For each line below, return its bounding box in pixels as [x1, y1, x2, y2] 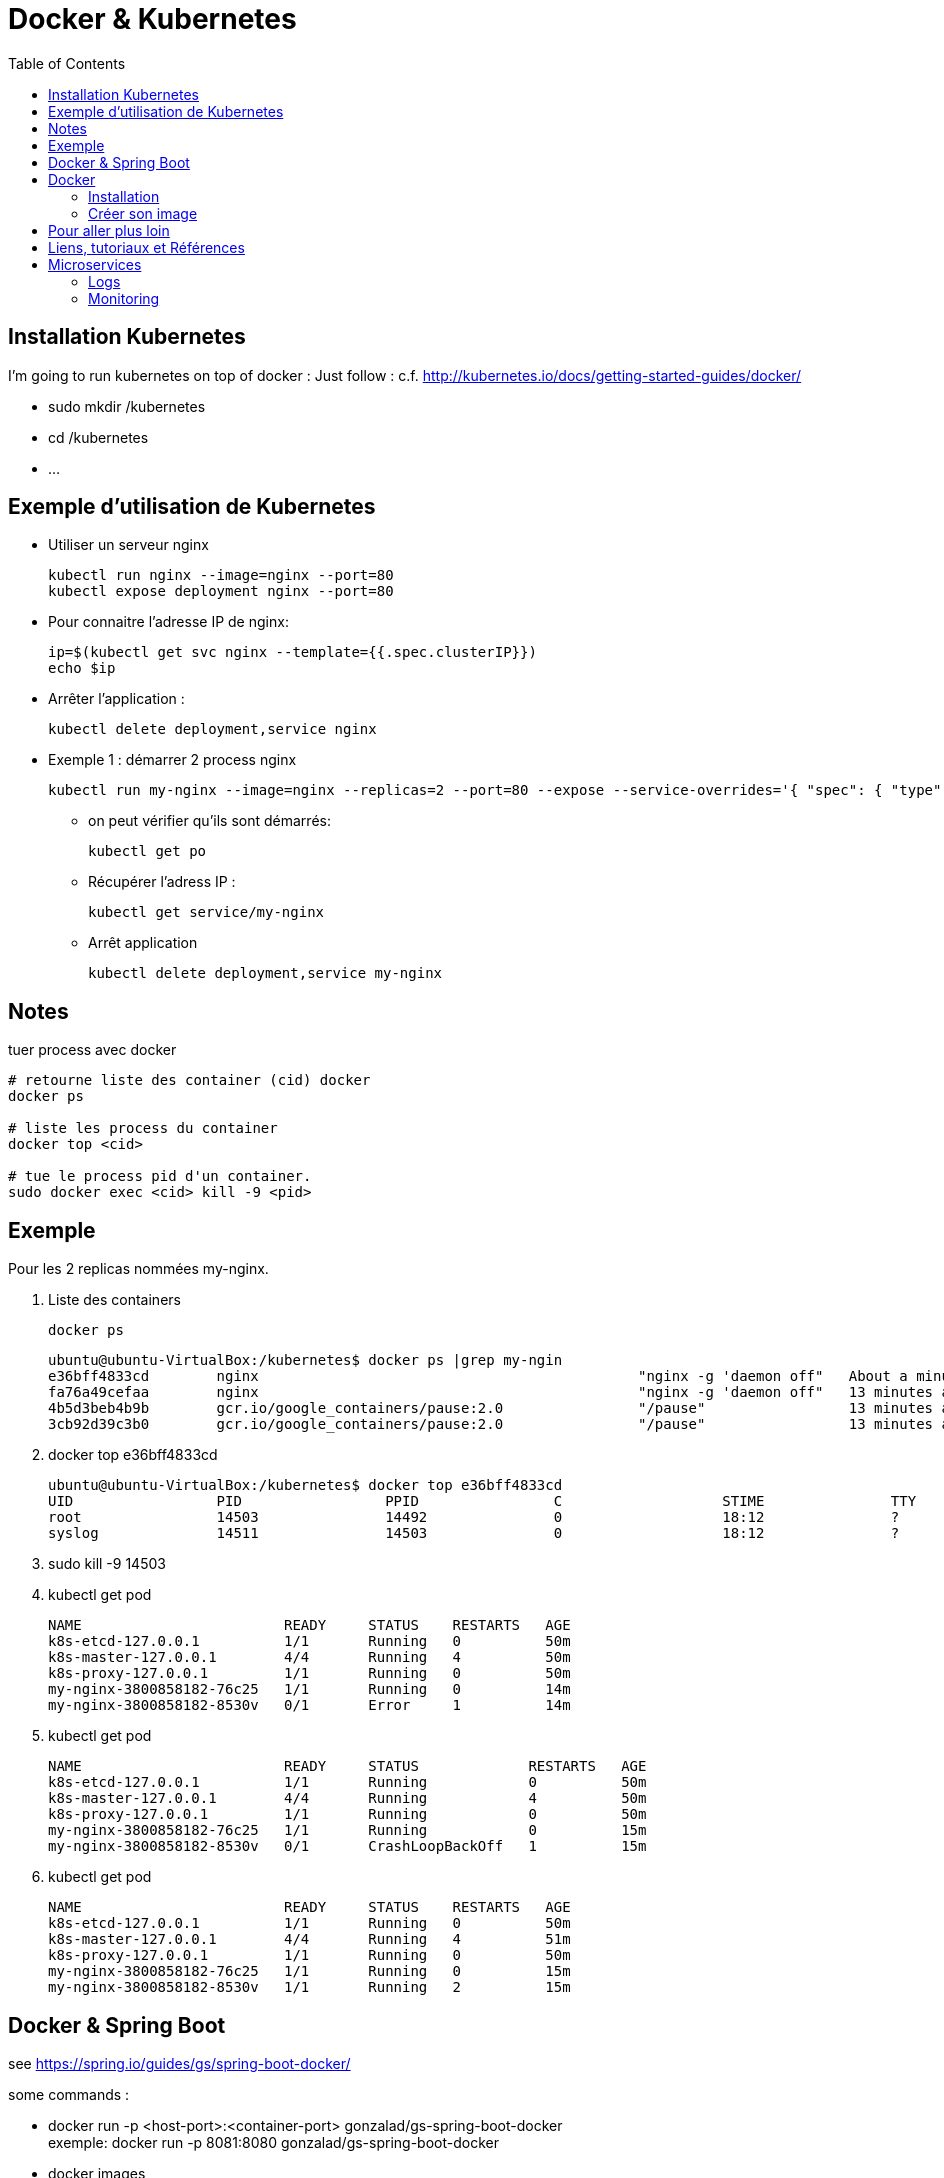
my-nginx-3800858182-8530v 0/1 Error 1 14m [48, 1697, 571, 1714]
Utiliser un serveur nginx [48, 536, 209, 554]
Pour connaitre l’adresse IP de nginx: [48, 613, 289, 631]
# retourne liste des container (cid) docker [8, 1072, 371, 1089]
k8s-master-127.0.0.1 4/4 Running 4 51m [48, 1931, 571, 1948]
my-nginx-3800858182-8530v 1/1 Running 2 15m [48, 1979, 571, 1996]
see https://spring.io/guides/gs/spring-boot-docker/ [8, 2054, 351, 2072]
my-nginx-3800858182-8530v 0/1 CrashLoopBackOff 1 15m [48, 1838, 647, 1855]
